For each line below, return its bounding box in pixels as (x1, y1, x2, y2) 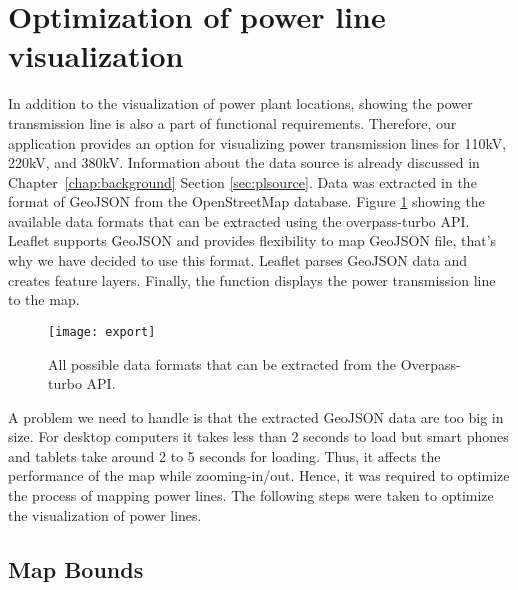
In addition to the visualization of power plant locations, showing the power (8, 93, 473, 114)
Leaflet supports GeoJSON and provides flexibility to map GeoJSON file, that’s (8, 230, 497, 251)
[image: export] (48, 324, 156, 339)
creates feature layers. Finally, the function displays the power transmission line (8, 269, 496, 290)
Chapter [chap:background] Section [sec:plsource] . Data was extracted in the (8, 171, 477, 192)
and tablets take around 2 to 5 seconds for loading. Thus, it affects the (8, 445, 441, 466)
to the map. (8, 289, 80, 310)
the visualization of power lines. (8, 504, 202, 525)
